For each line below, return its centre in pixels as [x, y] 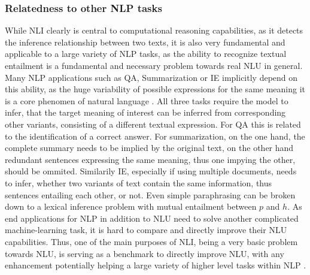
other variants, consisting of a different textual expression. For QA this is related [153, 124]
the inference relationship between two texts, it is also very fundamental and [145, 42]
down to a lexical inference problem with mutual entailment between [131, 206]
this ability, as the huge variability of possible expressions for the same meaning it [155, 89]
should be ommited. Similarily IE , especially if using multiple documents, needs [151, 171]
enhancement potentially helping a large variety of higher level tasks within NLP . [156, 265]
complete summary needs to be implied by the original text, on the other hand [149, 148]
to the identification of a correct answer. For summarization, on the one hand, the [155, 136]
